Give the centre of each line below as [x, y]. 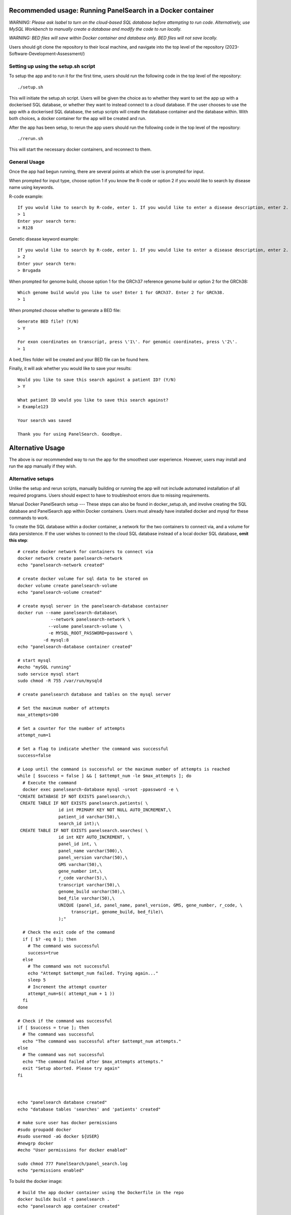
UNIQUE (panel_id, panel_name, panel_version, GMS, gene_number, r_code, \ [150, 905]
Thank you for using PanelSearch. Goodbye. [70, 434]
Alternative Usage [37, 448]
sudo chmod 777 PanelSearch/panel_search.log [73, 1163]
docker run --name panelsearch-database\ [67, 613]
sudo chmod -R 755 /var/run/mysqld [60, 681]
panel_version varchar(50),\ [93, 858]
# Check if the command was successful [65, 1021]
